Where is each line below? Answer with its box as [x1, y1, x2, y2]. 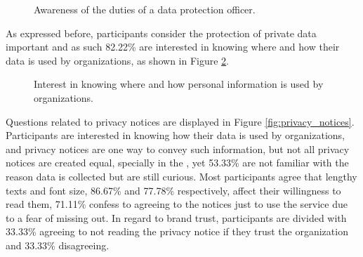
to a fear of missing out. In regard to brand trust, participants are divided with [6, 210, 347, 225]
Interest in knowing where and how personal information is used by [34, 77, 324, 91]
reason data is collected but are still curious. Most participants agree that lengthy [6, 169, 357, 183]
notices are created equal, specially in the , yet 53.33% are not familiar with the [6, 155, 349, 170]
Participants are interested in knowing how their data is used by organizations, [6, 128, 345, 143]
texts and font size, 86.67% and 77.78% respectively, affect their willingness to [6, 183, 341, 197]
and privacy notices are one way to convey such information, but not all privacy [6, 141, 350, 156]
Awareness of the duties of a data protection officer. [34, 2, 256, 16]
